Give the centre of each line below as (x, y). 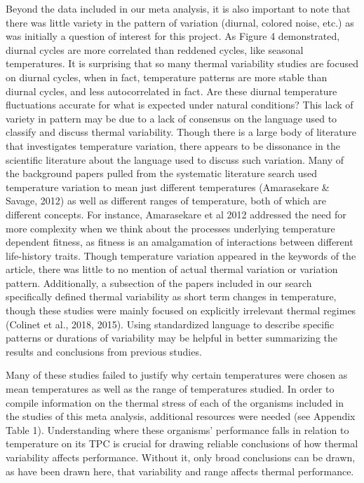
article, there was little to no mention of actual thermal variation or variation (172, 269)
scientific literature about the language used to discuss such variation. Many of (175, 159)
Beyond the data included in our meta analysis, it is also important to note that (178, 8)
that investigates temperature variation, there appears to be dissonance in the (173, 145)
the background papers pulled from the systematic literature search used (161, 173)
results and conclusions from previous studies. (104, 351)
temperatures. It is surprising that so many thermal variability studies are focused (182, 63)
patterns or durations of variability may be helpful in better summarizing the (172, 338)
